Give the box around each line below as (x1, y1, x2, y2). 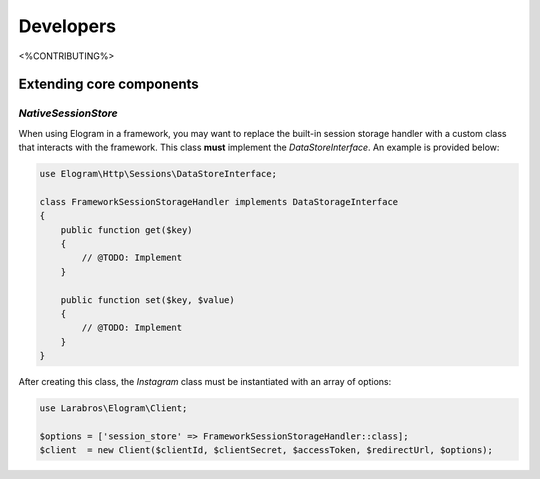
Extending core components (18, 76, 199, 93)
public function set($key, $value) (60, 294, 235, 305)
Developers (18, 15, 117, 37)
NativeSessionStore (18, 106, 119, 120)
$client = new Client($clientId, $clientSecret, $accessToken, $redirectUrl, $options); (39, 445, 494, 456)
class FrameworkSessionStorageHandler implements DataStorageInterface (39, 196, 399, 207)
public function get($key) (60, 224, 194, 235)
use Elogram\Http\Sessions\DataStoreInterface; (39, 168, 277, 180)
